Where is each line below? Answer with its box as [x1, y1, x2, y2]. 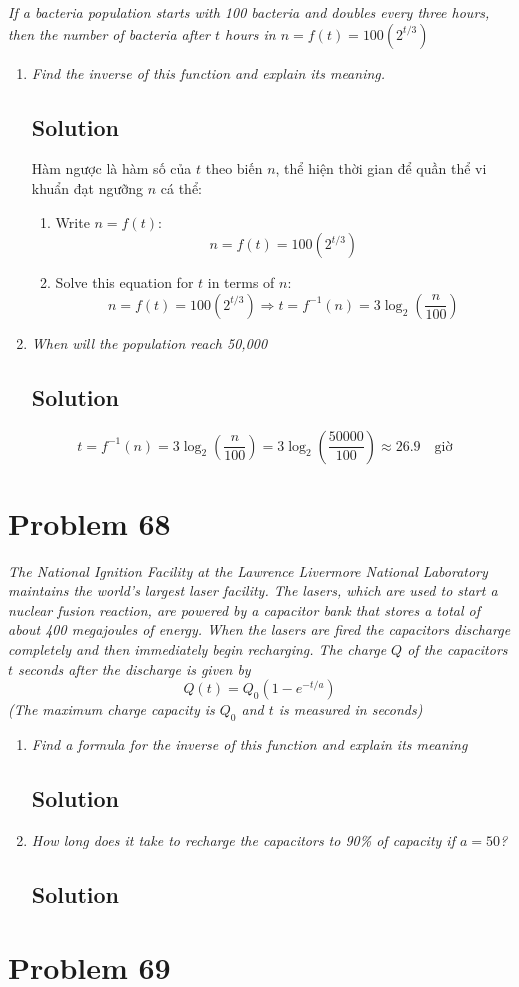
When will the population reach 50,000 [31, 332, 268, 353]
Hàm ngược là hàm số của [31, 158, 192, 179]
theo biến [205, 158, 263, 179]
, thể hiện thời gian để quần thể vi [275, 158, 487, 179]
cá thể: [160, 177, 203, 198]
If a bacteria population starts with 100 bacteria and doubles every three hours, [8, 2, 490, 22]
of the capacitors [407, 639, 508, 660]
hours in [225, 23, 276, 44]
